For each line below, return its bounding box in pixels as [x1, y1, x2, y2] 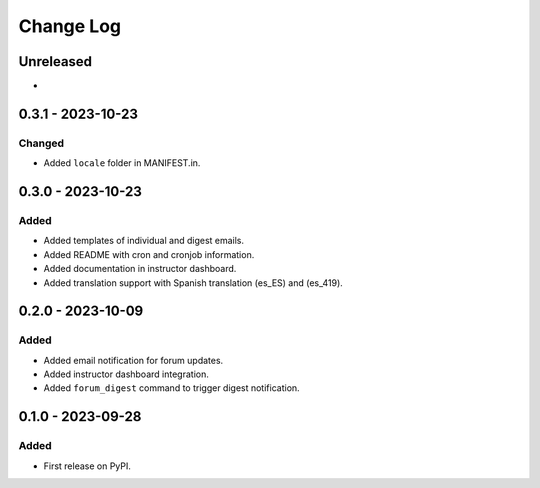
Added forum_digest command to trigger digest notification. [43, 382, 300, 394]
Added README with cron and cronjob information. [43, 248, 255, 260]
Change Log [18, 15, 122, 37]
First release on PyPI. [43, 460, 132, 472]
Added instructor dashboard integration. [43, 368, 209, 380]
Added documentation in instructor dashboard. [43, 263, 237, 275]
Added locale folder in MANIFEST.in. [43, 157, 201, 169]
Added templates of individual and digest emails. [43, 235, 245, 247]
